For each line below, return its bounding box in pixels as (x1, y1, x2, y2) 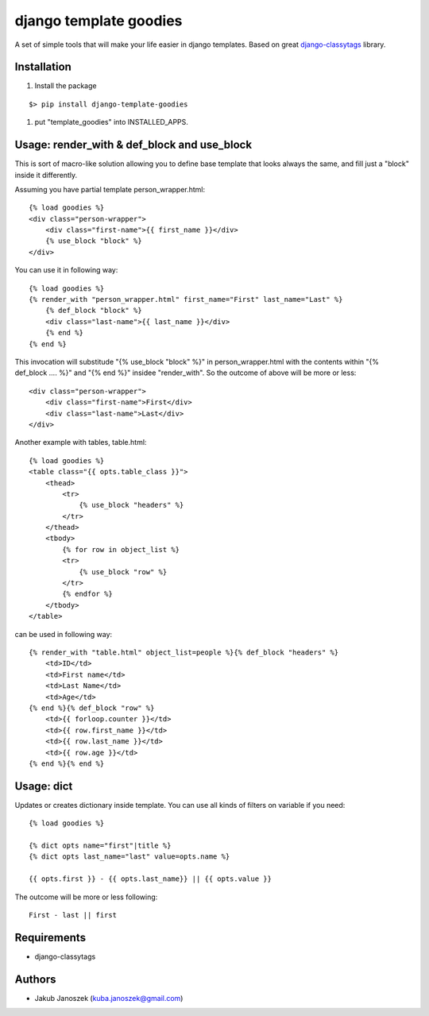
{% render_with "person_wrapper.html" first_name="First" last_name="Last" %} (29, 295, 343, 304)
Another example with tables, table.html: (14, 438, 147, 447)
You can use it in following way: (14, 265, 118, 275)
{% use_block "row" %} (79, 567, 168, 576)
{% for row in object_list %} (62, 545, 180, 554)
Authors (14, 972, 56, 986)
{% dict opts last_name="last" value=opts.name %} (29, 852, 230, 861)
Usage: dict (14, 779, 73, 793)
